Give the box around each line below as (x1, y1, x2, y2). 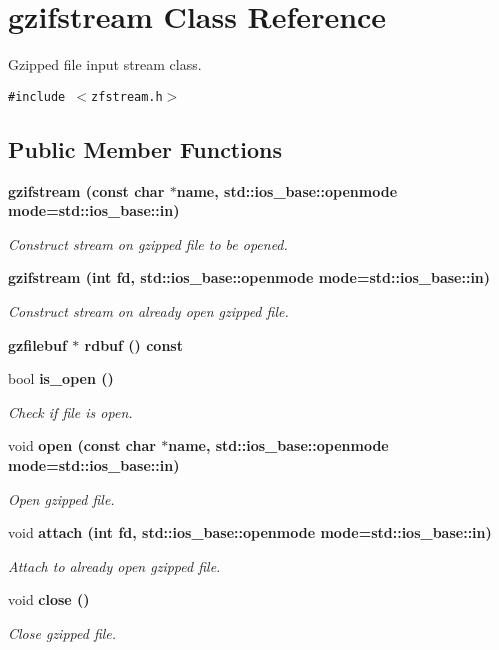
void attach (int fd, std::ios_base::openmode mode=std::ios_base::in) (8, 522, 492, 543)
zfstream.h (91, 89, 163, 104)
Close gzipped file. (8, 622, 117, 643)
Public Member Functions (8, 133, 282, 164)
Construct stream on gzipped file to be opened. (8, 233, 288, 254)
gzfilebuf (8, 334, 67, 355)
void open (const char (8, 435, 156, 456)
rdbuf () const (84, 334, 183, 355)
